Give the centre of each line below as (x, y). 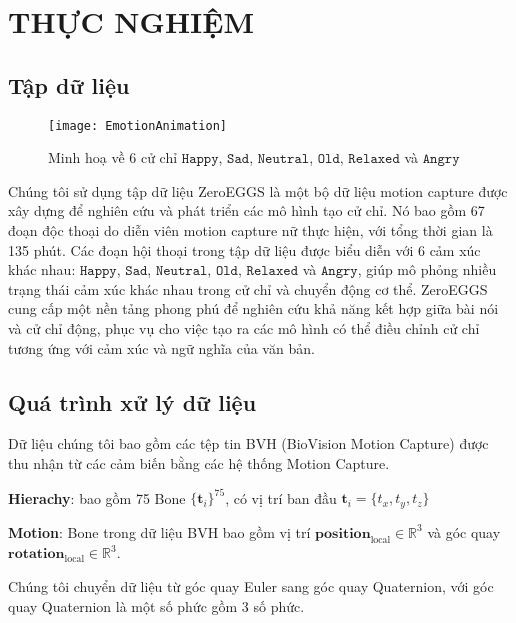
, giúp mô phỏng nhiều (427, 269)
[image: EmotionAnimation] (137, 125)
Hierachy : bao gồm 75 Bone (97, 497)
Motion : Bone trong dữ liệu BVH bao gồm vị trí (159, 531)
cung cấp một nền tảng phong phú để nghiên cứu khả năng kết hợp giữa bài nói (253, 308)
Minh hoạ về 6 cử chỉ (113, 157)
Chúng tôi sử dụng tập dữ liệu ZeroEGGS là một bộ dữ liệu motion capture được (258, 190)
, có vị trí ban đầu (281, 497)
